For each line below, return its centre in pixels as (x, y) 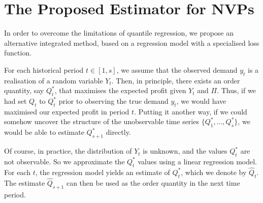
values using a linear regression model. (197, 161)
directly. (118, 132)
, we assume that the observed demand (177, 69)
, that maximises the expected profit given (120, 90)
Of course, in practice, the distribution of (68, 151)
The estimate (25, 182)
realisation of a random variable (54, 80)
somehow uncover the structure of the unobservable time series (102, 121)
